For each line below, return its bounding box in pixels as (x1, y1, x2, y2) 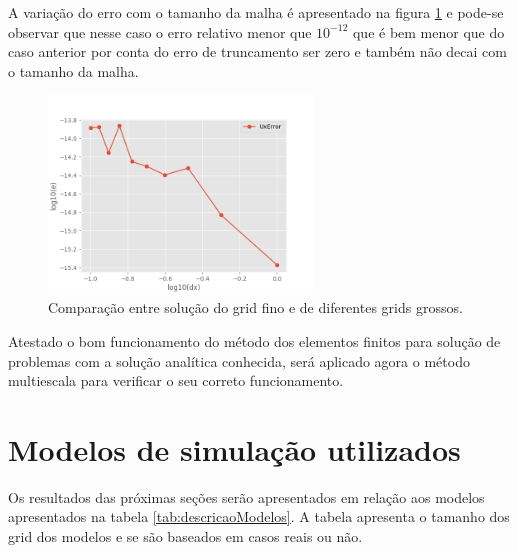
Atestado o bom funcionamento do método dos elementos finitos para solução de (8, 330, 501, 351)
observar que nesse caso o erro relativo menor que (8, 21, 312, 42)
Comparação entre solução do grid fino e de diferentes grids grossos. (48, 297, 463, 318)
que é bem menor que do (352, 21, 505, 42)
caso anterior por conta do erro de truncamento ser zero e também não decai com (8, 41, 507, 62)
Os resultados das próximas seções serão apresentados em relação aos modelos (8, 486, 485, 507)
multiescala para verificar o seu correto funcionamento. (8, 370, 344, 391)
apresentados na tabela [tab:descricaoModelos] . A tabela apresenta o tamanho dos (8, 506, 510, 527)
